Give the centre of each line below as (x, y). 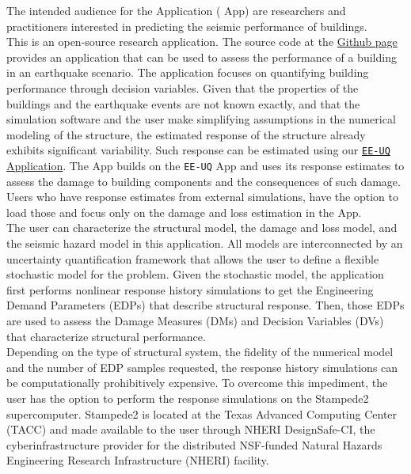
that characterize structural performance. (106, 336)
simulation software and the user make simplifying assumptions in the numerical (201, 119)
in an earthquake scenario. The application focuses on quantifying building (188, 72)
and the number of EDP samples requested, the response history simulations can (202, 367)
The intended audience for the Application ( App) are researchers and (176, 10)
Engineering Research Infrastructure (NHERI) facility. (138, 460)
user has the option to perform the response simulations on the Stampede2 (188, 398)
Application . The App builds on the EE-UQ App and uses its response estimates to (205, 165)
